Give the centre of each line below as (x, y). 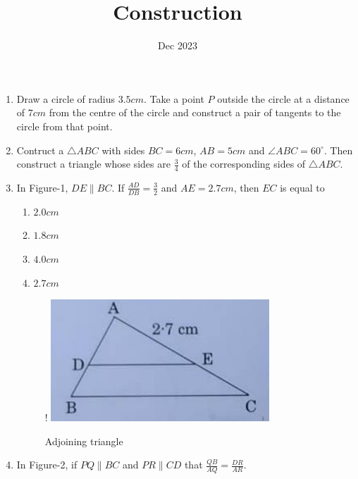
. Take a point (174, 98)
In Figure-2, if (47, 465)
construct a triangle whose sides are (93, 164)
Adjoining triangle (84, 441)
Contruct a (40, 150)
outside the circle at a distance (283, 98)
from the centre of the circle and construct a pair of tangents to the (195, 112)
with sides (123, 150)
